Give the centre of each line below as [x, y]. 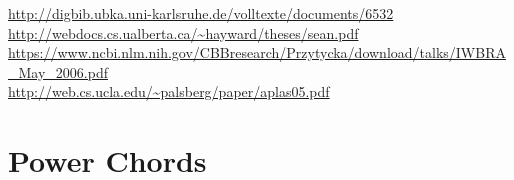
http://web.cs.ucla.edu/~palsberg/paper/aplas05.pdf [169, 91]
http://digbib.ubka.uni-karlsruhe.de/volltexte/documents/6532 [201, 13]
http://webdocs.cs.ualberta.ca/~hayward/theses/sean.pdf [183, 32]
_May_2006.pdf [58, 71]
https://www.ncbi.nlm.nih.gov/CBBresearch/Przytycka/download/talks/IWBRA [257, 52]
